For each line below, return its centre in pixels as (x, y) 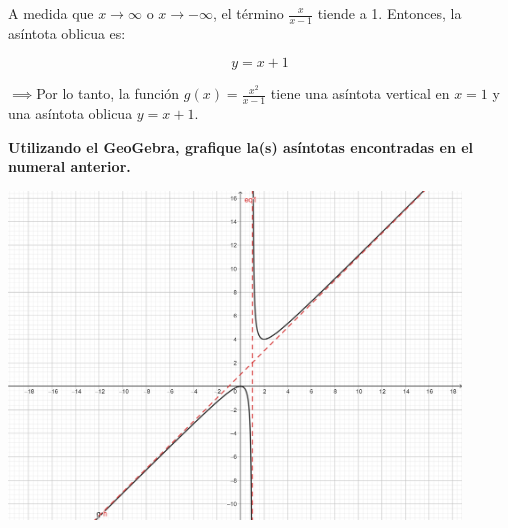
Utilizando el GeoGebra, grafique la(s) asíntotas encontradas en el (241, 146)
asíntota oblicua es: (67, 32)
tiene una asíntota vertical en (360, 93)
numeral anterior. (69, 166)
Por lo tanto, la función (108, 93)
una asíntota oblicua (70, 113)
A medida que (51, 13)
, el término (248, 13)
